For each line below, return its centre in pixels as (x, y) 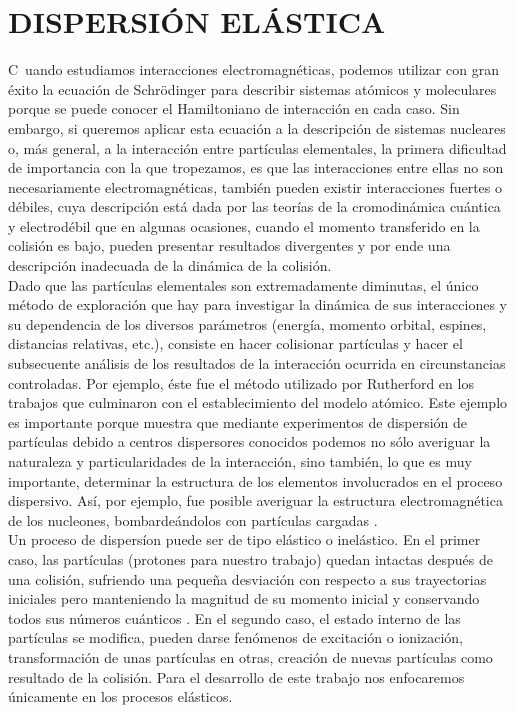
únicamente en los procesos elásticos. (120, 696)
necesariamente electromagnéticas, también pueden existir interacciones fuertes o (255, 186)
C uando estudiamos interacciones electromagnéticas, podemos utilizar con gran (253, 69)
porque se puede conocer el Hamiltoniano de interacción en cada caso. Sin (234, 108)
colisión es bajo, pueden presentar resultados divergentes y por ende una (229, 245)
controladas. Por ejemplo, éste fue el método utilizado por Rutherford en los (241, 382)
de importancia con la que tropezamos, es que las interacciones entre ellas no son (256, 167)
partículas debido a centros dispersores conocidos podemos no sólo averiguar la (249, 441)
